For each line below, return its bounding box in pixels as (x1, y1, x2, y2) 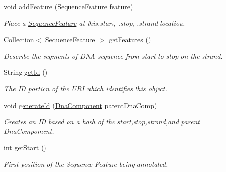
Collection (4, 34, 34, 44)
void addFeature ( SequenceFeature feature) (4, 1, 133, 11)
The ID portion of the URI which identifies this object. (4, 83, 167, 93)
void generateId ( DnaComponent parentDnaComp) (4, 100, 157, 110)
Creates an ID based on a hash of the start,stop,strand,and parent (4, 116, 200, 127)
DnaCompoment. (4, 126, 54, 136)
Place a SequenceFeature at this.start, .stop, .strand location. (4, 18, 185, 28)
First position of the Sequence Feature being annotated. (4, 158, 168, 169)
